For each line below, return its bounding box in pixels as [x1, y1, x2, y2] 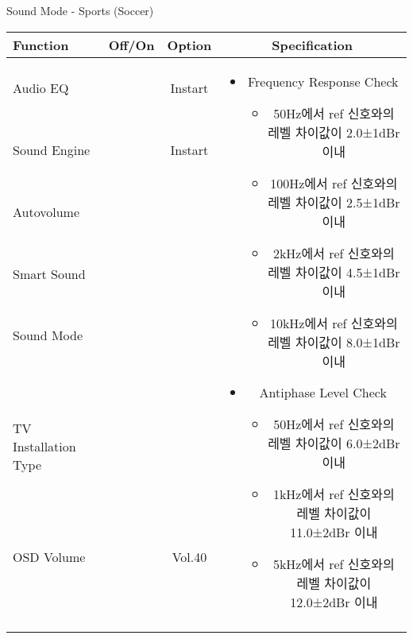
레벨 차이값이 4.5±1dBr [268, 262, 400, 281]
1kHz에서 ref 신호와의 [272, 484, 395, 503]
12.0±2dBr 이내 [290, 592, 378, 611]
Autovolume [13, 203, 80, 222]
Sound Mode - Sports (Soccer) [6, 2, 154, 18]
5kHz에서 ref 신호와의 [272, 554, 395, 573]
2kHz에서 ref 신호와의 [272, 243, 395, 262]
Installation [13, 436, 76, 455]
